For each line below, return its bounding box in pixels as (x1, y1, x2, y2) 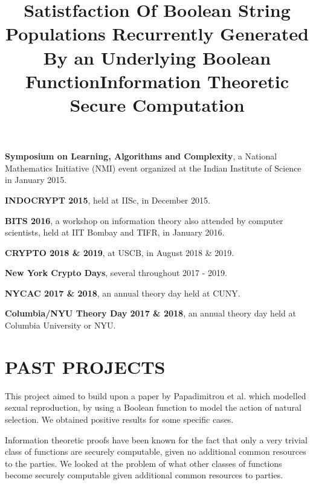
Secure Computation (69, 92, 245, 117)
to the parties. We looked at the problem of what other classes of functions (5, 457, 282, 469)
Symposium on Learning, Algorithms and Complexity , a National (5, 150, 277, 162)
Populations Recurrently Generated (5, 21, 309, 46)
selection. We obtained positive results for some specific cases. (5, 413, 234, 425)
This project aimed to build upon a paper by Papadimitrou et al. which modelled (5, 389, 306, 402)
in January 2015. (5, 173, 67, 186)
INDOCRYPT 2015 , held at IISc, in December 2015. (5, 193, 210, 206)
